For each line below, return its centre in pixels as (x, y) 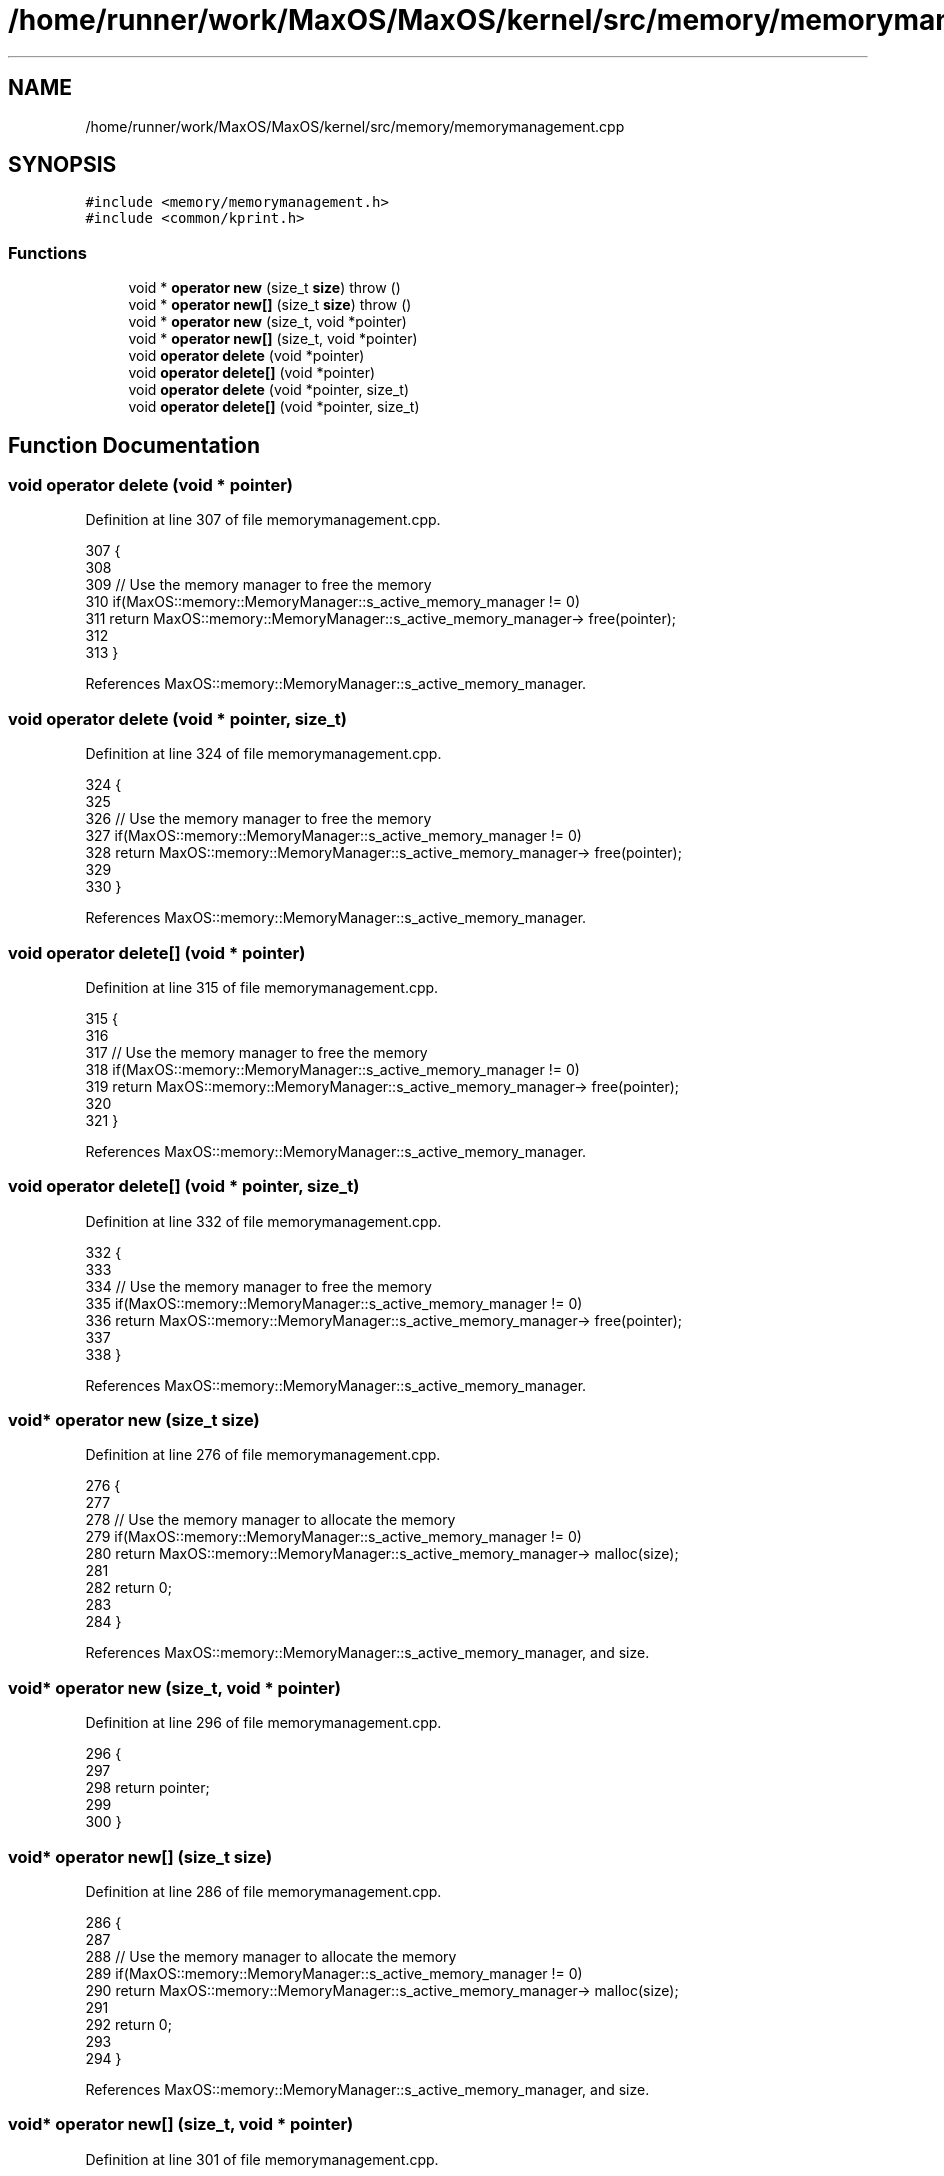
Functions (47, 252)
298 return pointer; (147, 1788)
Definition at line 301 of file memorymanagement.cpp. (262, 2159)
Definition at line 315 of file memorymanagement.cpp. (262, 987)
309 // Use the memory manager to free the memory (258, 585)
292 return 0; (128, 2024)
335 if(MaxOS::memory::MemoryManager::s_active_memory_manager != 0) (334, 1303)
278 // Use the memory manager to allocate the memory (270, 1520)
